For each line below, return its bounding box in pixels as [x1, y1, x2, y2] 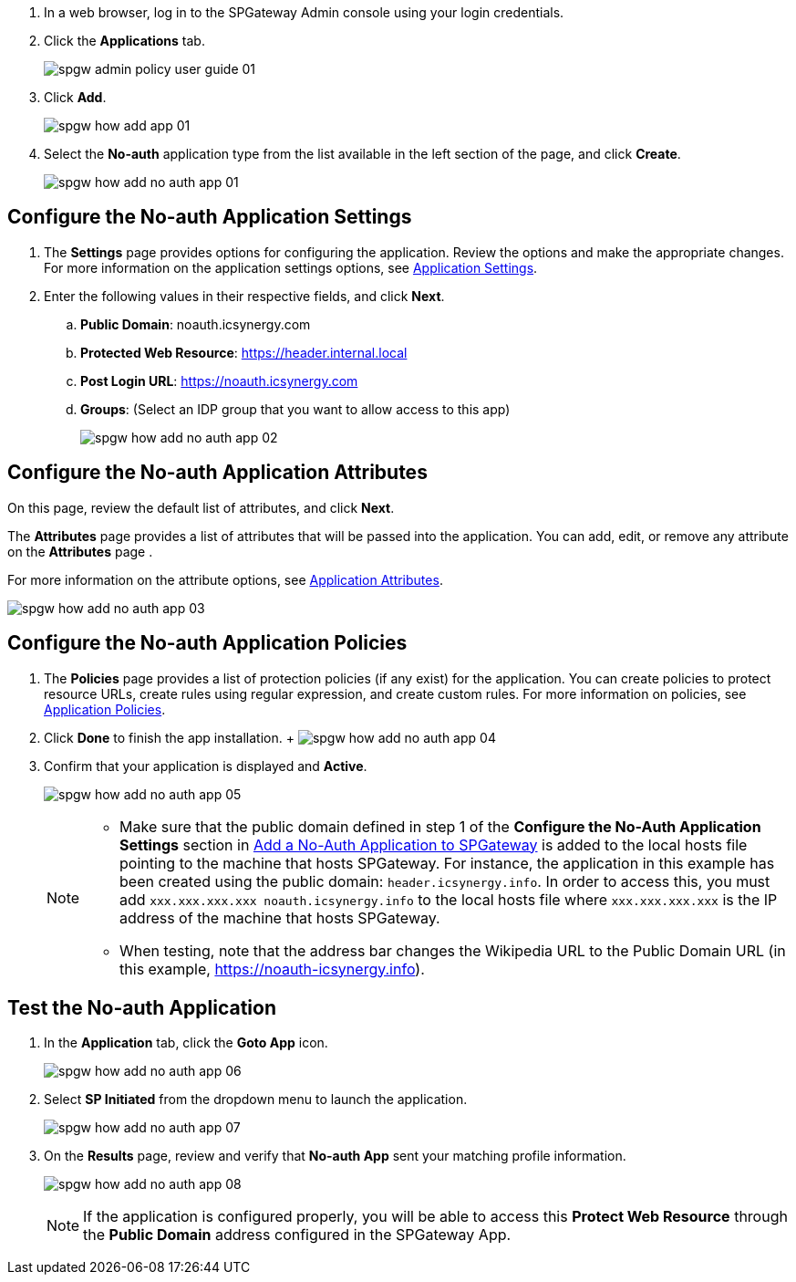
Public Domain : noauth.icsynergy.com [80, 316, 311, 332]
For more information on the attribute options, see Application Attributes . [7, 571, 443, 588]
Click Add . [44, 89, 107, 105]
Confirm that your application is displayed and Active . [44, 757, 367, 774]
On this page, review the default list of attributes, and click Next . [7, 499, 395, 516]
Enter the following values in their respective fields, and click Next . [44, 287, 445, 304]
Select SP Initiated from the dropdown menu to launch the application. [44, 1091, 468, 1108]
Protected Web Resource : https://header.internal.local [80, 344, 408, 360]
